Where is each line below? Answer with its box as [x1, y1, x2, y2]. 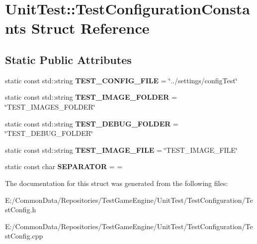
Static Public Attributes [5, 52, 132, 67]
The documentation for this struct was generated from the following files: [5, 178, 228, 188]
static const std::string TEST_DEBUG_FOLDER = [5, 118, 178, 128]
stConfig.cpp [5, 231, 43, 241]
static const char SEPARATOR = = [5, 161, 123, 172]
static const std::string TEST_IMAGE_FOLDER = [5, 92, 177, 102]
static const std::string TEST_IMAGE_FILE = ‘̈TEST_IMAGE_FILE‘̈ [5, 144, 238, 155]
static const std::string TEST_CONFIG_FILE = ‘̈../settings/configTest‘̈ [5, 75, 238, 85]
